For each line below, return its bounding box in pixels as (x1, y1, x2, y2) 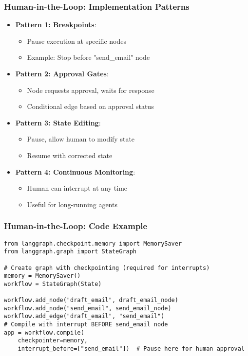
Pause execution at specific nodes (27, 36, 126, 46)
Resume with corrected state (27, 150, 113, 160)
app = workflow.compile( (4, 329, 84, 336)
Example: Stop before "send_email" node (27, 52, 150, 62)
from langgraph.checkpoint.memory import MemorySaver (4, 240, 182, 247)
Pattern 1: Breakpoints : (15, 19, 96, 30)
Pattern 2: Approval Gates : (15, 69, 109, 78)
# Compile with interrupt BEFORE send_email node (4, 321, 168, 328)
